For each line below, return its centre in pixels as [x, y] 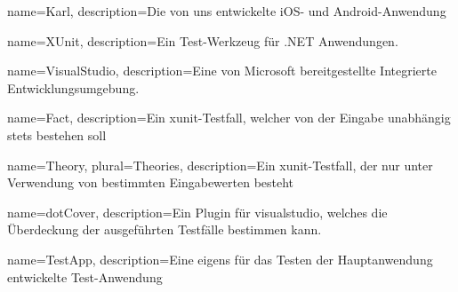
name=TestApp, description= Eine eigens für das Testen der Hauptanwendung [220, 259]
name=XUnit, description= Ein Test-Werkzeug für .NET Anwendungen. [203, 40]
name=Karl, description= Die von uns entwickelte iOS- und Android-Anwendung [227, 11]
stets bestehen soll [57, 134]
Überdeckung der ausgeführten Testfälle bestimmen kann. [165, 229]
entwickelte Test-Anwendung [85, 276]
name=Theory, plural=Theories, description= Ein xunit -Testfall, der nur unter [220, 165]
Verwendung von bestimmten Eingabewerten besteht [151, 182]
